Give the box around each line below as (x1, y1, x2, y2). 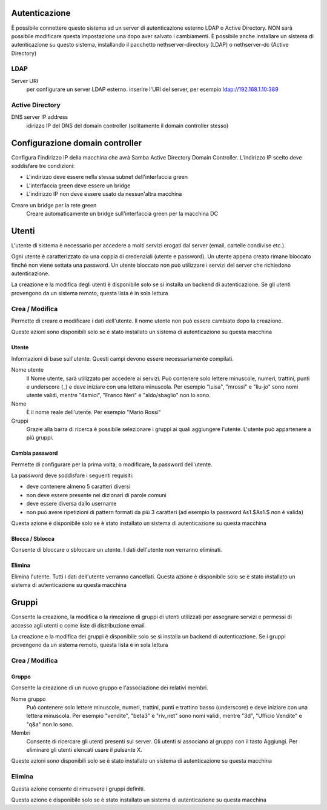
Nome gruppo (11, 695, 46, 703)
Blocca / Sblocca (11, 535, 54, 543)
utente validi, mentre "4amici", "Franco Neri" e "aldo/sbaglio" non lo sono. (26, 392, 211, 399)
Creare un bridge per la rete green (11, 201, 97, 209)
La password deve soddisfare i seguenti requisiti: (11, 472, 134, 479)
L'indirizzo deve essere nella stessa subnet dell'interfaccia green (26, 173, 188, 181)
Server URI (11, 77, 39, 84)
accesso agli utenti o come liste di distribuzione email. (11, 621, 147, 629)
